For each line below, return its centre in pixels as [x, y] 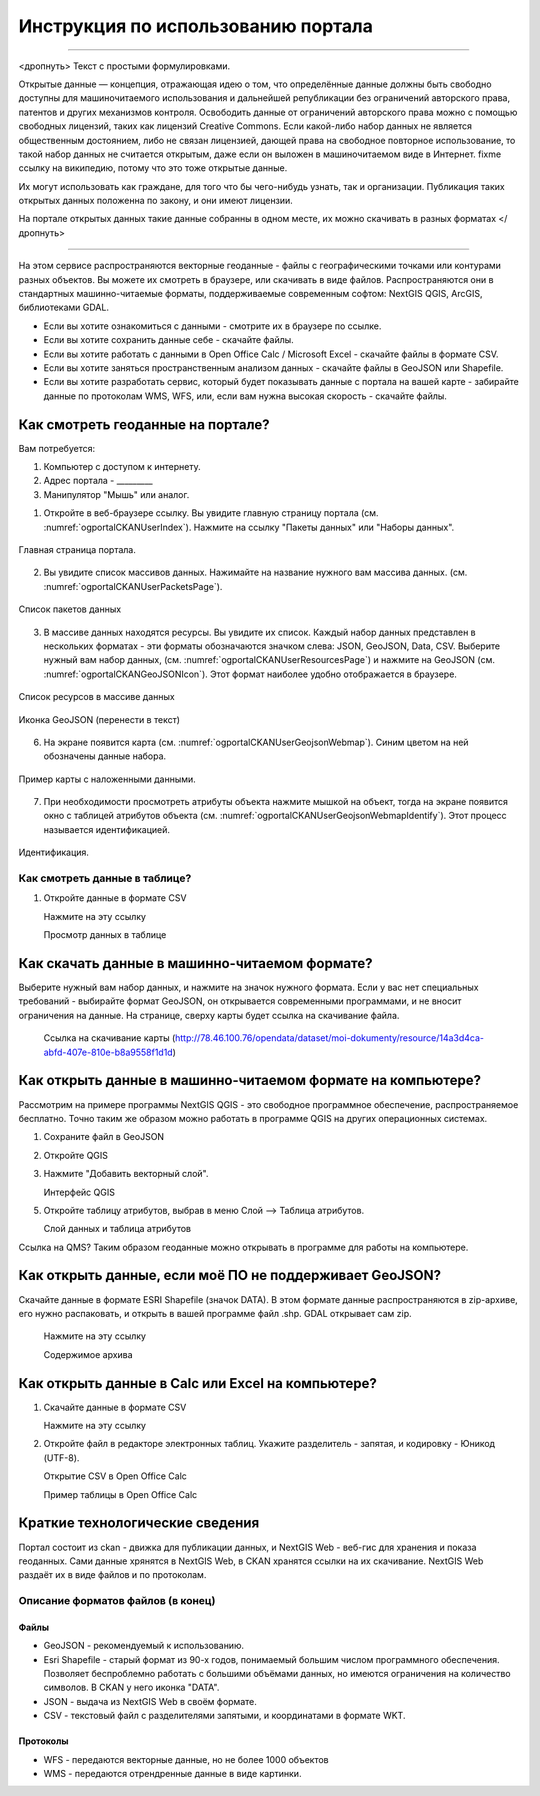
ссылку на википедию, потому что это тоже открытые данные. [153, 168]
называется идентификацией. [106, 829]
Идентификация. [54, 852]
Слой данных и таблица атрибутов [117, 1229]
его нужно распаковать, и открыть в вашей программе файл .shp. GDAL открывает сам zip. [215, 1313]
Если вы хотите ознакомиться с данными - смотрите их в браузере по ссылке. [212, 326]
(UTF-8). [61, 1457]
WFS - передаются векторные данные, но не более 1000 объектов [186, 1759]
